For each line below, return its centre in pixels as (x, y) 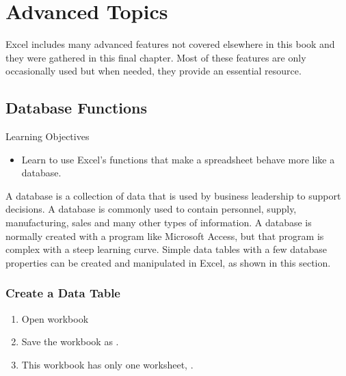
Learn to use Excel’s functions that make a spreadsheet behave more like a (178, 159)
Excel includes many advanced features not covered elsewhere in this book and (170, 44)
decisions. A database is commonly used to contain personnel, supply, (151, 209)
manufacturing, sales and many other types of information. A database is (159, 223)
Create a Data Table (63, 293)
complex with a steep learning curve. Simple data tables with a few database (167, 249)
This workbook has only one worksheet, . (107, 364)
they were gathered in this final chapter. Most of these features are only (156, 57)
